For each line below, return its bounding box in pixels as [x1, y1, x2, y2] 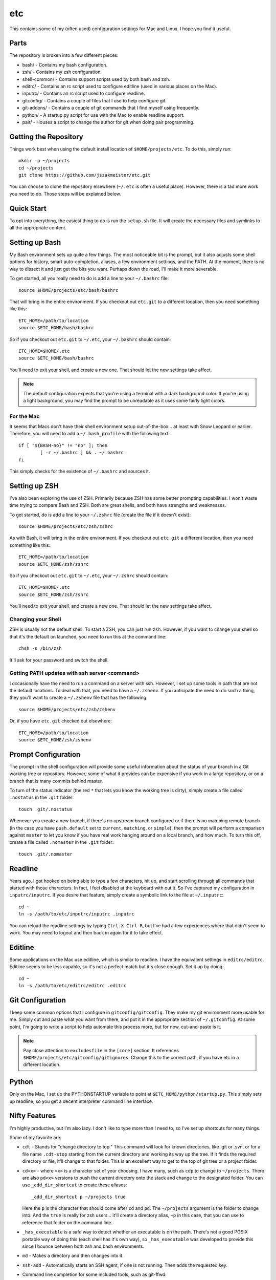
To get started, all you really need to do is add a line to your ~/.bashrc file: [9, 275, 169, 282]
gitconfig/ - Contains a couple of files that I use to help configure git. [22, 97, 167, 103]
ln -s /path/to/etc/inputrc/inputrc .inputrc [18, 911, 135, 917]
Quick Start [9, 204, 47, 212]
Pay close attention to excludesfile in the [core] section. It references [23, 1047, 179, 1053]
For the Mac [9, 413, 40, 420]
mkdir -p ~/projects [18, 158, 70, 164]
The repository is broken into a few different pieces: [9, 52, 119, 58]
